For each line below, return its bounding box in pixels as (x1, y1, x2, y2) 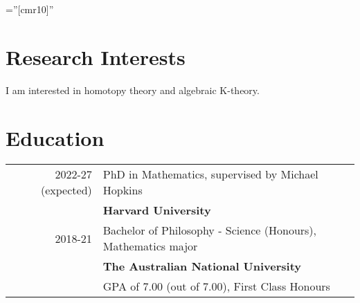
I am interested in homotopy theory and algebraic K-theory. (6, 82, 260, 97)
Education (6, 123, 105, 151)
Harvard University (102, 202, 211, 219)
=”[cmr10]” (6, 2, 54, 16)
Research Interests (6, 42, 186, 71)
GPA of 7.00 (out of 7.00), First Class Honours (102, 278, 330, 295)
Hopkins (102, 182, 143, 199)
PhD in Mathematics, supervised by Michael (102, 166, 318, 183)
